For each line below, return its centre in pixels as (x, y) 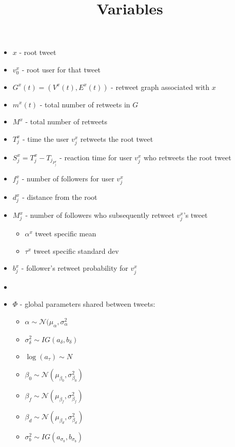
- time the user (46, 138)
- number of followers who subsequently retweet (100, 215)
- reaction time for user (96, 157)
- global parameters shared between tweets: (87, 304)
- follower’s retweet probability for (75, 268)
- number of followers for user (68, 179)
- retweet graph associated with (160, 87)
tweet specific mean (66, 234)
